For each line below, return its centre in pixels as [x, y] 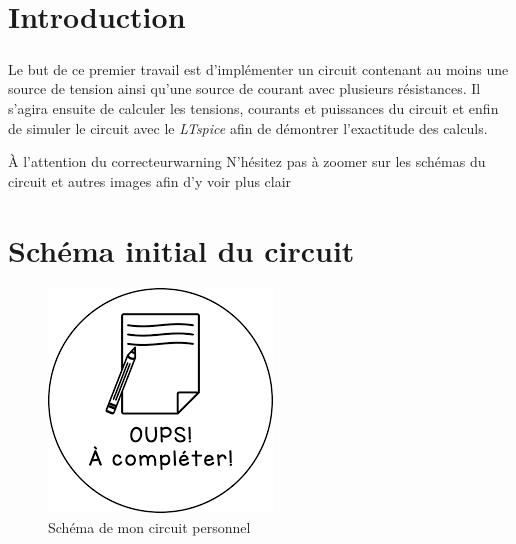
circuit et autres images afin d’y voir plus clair [150, 180]
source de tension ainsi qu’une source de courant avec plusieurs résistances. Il [244, 88]
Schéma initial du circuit [181, 249]
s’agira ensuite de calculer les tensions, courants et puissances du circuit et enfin [253, 107]
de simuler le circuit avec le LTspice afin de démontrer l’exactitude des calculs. [248, 127]
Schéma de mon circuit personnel [149, 527]
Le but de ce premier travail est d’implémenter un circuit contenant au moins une [258, 68]
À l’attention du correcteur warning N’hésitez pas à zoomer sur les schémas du [247, 161]
